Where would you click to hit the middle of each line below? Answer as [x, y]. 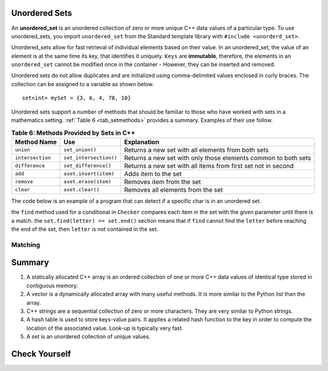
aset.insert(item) [89, 174]
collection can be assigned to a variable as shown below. [83, 84]
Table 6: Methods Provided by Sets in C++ [73, 132]
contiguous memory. [52, 285]
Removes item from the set [162, 182]
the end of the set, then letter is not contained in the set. [85, 229]
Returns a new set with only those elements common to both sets [217, 158]
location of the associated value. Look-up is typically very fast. [105, 328]
